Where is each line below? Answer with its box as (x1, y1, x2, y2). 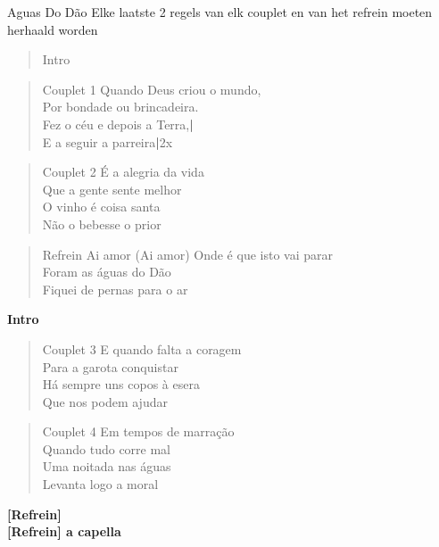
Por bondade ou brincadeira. (42, 97, 199, 116)
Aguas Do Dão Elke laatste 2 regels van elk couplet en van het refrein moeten (7, 3, 433, 21)
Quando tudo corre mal (42, 439, 171, 458)
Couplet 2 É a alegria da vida (42, 162, 204, 181)
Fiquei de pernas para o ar (42, 279, 188, 298)
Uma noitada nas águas (42, 457, 171, 476)
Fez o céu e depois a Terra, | (42, 114, 194, 133)
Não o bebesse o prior (42, 214, 162, 233)
